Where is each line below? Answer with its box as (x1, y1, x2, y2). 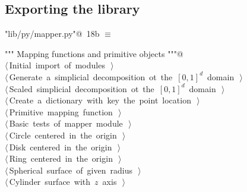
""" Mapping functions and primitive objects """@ (5, 47, 183, 59)
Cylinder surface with (9, 175, 91, 188)
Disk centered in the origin (9, 140, 112, 153)
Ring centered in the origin (9, 152, 113, 165)
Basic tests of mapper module (9, 117, 123, 130)
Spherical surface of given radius (9, 163, 132, 176)
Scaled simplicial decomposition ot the (9, 82, 154, 95)
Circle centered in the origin (9, 128, 117, 141)
